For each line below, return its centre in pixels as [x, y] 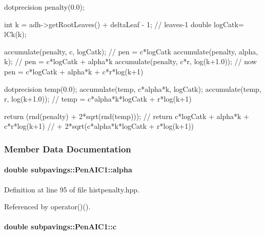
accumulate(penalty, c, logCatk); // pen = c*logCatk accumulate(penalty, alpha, [131, 51]
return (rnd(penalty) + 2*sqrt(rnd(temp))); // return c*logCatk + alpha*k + [127, 116]
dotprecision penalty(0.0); [44, 7]
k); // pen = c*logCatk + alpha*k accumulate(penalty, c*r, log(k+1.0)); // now [130, 61]
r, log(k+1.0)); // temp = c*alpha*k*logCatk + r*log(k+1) [98, 99]
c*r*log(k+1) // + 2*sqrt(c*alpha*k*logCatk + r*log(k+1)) [99, 126]
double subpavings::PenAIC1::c [60, 227]
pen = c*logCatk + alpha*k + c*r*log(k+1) [74, 71]
